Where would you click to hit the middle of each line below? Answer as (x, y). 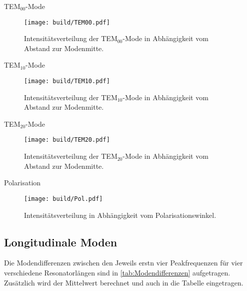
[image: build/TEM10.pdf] (67, 81)
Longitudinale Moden (61, 242)
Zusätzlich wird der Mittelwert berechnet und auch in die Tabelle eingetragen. (124, 282)
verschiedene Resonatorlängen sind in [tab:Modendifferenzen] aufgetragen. (117, 272)
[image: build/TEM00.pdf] (67, 22)
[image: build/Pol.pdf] (63, 199)
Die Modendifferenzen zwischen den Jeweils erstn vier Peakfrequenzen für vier (123, 263)
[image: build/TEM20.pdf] (67, 140)
